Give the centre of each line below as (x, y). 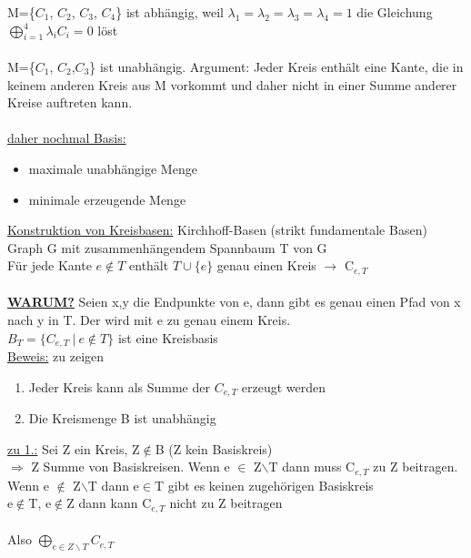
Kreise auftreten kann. (70, 102)
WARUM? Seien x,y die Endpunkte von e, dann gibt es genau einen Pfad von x (234, 302)
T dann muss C (312, 467)
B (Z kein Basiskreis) (214, 448)
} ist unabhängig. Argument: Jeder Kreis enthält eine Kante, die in (276, 66)
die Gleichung (395, 12)
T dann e (113, 485)
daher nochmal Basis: (67, 138)
